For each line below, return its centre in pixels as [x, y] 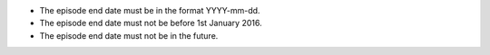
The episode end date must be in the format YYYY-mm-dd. [150, 10]
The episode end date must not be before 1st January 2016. [151, 23]
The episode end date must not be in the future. [129, 35]
